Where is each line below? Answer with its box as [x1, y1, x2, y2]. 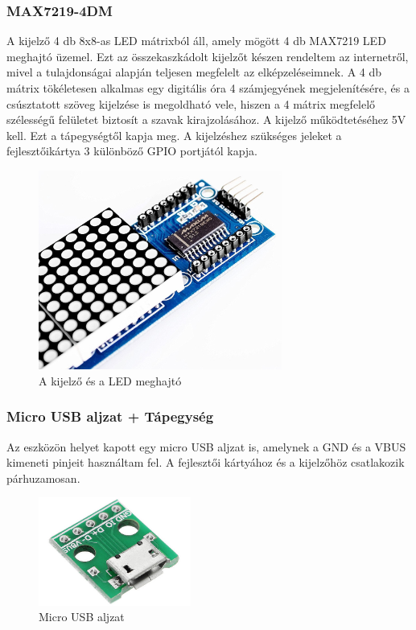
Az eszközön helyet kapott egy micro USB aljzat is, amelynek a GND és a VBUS [6, 438, 406, 455]
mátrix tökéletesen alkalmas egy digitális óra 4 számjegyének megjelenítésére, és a [6, 80, 410, 96]
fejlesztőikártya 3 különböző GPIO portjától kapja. [6, 142, 258, 159]
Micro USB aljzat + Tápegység [6, 406, 214, 426]
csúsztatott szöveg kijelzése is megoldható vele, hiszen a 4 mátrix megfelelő [6, 95, 376, 112]
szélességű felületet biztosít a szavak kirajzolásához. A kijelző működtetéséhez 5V [6, 111, 406, 128]
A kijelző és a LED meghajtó [39, 372, 182, 389]
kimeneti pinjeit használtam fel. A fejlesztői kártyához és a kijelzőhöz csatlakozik [6, 454, 405, 471]
